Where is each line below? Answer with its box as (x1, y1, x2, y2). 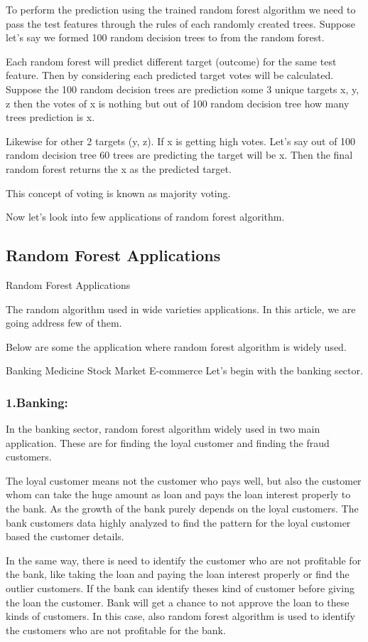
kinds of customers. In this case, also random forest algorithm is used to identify (6, 609, 356, 623)
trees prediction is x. (6, 110, 95, 125)
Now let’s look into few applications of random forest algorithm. (6, 209, 285, 224)
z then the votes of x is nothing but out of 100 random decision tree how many (6, 95, 350, 110)
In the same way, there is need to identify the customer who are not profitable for (6, 552, 362, 567)
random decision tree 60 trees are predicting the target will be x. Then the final (6, 147, 353, 162)
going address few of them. (6, 315, 122, 330)
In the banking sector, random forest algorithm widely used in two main (6, 421, 320, 436)
